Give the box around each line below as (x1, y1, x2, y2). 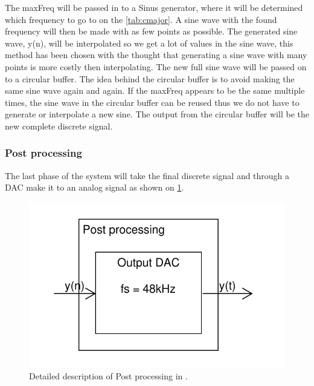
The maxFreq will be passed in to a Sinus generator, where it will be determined (5, 1, 303, 13)
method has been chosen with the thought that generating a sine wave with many (5, 48, 307, 61)
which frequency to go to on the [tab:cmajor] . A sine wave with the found (5, 13, 277, 25)
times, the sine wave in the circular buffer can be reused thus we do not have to (5, 96, 300, 108)
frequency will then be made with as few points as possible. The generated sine (5, 25, 298, 38)
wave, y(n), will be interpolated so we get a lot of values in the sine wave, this (5, 36, 293, 49)
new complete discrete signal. (5, 119, 113, 132)
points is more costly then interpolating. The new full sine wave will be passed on (5, 60, 307, 73)
